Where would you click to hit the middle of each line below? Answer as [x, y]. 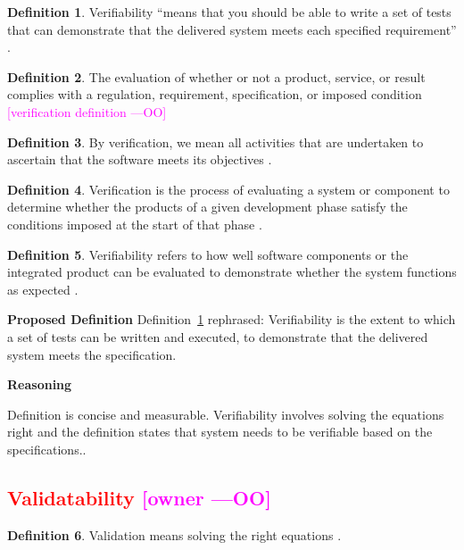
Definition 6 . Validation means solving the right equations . [174, 534]
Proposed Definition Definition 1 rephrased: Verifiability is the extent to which [232, 319]
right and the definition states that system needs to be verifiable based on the [220, 432]
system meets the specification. [92, 354]
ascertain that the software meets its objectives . [140, 159]
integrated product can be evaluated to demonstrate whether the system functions [232, 272]
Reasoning [40, 384]
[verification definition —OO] [87, 111]
